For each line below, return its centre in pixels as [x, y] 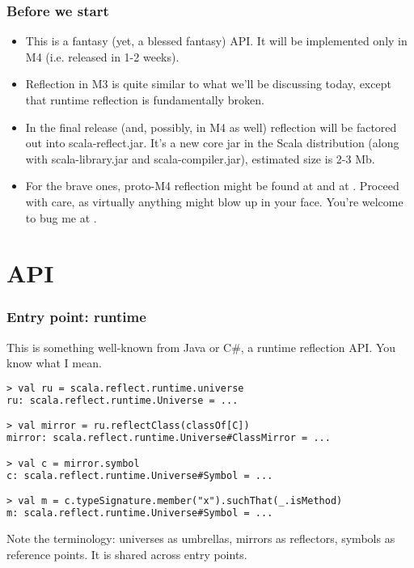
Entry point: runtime [76, 317]
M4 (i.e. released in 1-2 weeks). [102, 56]
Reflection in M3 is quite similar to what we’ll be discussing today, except [208, 84]
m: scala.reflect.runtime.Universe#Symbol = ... [140, 513]
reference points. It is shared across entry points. [127, 554]
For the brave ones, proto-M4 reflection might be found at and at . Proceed [212, 186]
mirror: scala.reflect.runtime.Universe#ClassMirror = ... [169, 438]
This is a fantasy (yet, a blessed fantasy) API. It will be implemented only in [216, 41]
